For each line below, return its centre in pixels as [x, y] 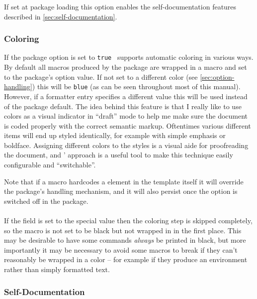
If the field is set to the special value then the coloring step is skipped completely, [128, 221]
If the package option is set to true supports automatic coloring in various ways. [129, 57]
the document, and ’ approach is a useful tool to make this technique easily [119, 155]
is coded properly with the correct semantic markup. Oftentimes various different [128, 125]
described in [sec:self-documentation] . [61, 16]
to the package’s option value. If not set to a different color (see [101, 76]
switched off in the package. [46, 201]
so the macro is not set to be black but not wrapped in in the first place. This [123, 230]
